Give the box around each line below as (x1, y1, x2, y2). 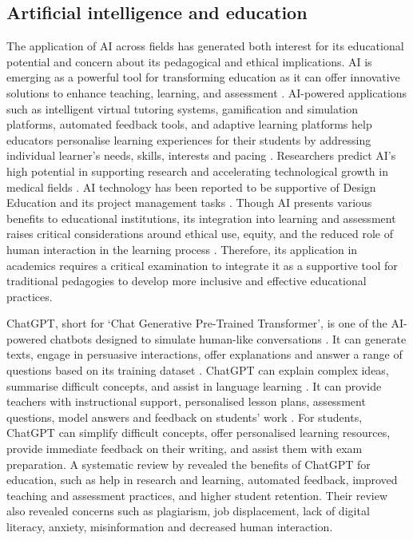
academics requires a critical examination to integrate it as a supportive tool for (6, 256, 398, 273)
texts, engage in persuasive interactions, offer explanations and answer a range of (6, 346, 403, 363)
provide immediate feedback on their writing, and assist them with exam (6, 440, 363, 457)
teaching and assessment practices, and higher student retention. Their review (6, 486, 388, 503)
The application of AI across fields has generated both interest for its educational (6, 38, 404, 54)
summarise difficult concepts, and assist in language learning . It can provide (6, 377, 382, 394)
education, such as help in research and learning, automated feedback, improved (6, 471, 398, 488)
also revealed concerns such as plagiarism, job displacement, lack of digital (6, 502, 370, 519)
